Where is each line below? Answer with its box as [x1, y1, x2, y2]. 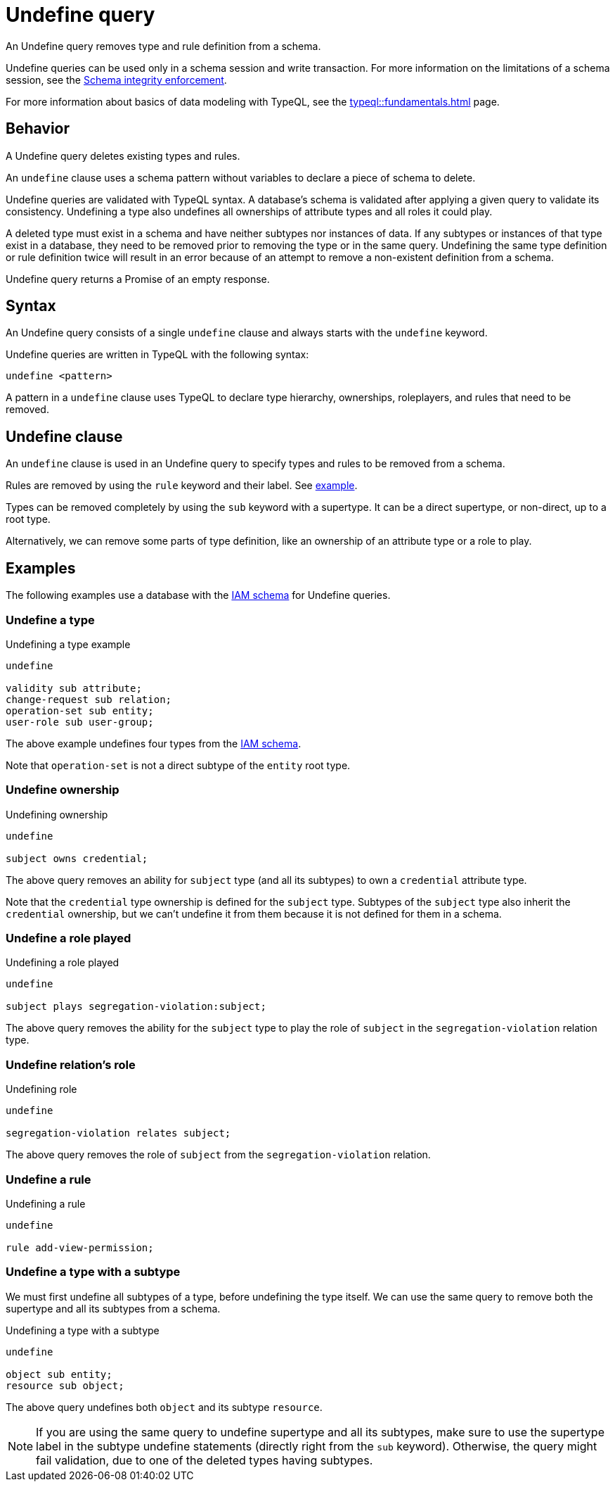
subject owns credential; [6, 852, 148, 864]
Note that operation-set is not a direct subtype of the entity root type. [6, 759, 351, 771]
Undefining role [6, 1083, 77, 1096]
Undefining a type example [6, 638, 131, 650]
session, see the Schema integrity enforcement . [6, 73, 227, 86]
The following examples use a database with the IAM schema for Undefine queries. [6, 589, 391, 602]
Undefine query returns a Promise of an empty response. [6, 272, 270, 285]
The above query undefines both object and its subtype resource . [6, 1400, 323, 1413]
